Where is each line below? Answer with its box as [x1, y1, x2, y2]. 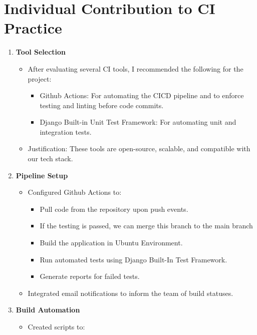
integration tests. [40, 126, 92, 137]
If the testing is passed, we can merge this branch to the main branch [40, 220, 253, 231]
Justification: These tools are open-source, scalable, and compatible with [28, 143, 250, 154]
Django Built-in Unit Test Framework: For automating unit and [40, 117, 236, 127]
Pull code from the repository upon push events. [40, 203, 188, 214]
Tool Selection [16, 47, 66, 57]
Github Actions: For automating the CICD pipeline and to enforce [40, 90, 244, 101]
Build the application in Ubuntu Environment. [40, 237, 183, 248]
